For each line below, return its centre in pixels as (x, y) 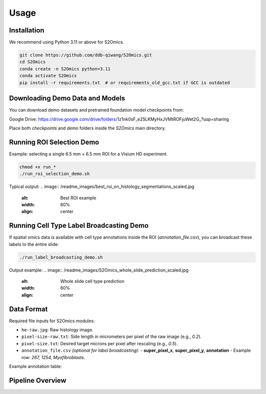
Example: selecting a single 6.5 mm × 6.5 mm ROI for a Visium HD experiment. (88, 154)
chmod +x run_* (38, 167)
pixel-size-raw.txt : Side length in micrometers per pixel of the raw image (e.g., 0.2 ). (112, 336)
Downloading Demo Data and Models (67, 98)
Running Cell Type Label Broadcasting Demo (79, 226)
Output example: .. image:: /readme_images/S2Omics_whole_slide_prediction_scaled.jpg (99, 270)
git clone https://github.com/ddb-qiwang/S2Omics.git (86, 55)
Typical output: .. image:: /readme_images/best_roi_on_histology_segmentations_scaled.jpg (102, 186)
